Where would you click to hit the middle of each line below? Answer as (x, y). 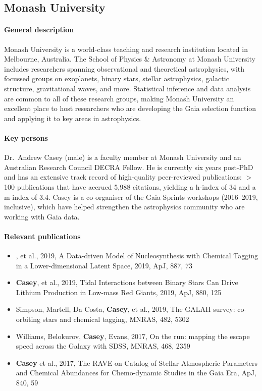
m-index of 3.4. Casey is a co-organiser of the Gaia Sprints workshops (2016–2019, (131, 197)
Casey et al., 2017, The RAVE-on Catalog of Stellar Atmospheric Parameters (137, 362)
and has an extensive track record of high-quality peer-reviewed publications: (123, 177)
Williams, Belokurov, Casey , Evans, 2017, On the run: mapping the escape (133, 336)
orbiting (28, 319)
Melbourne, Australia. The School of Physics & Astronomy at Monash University (130, 59)
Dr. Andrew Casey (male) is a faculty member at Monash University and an (123, 157)
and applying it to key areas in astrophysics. (73, 118)
